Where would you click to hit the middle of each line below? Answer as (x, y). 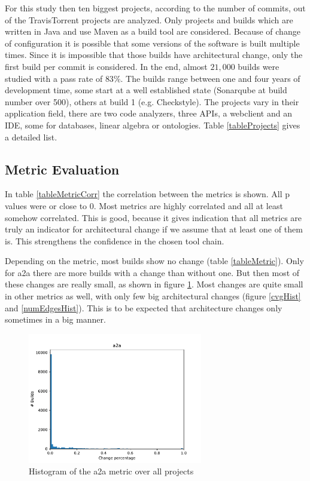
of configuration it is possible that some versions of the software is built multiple (152, 43)
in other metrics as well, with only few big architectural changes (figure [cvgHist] (153, 296)
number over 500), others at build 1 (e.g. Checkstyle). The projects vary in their (152, 101)
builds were (259, 66)
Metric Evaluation (62, 169)
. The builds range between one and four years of (210, 78)
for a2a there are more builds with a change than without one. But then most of (152, 272)
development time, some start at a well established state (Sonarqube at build (146, 90)
